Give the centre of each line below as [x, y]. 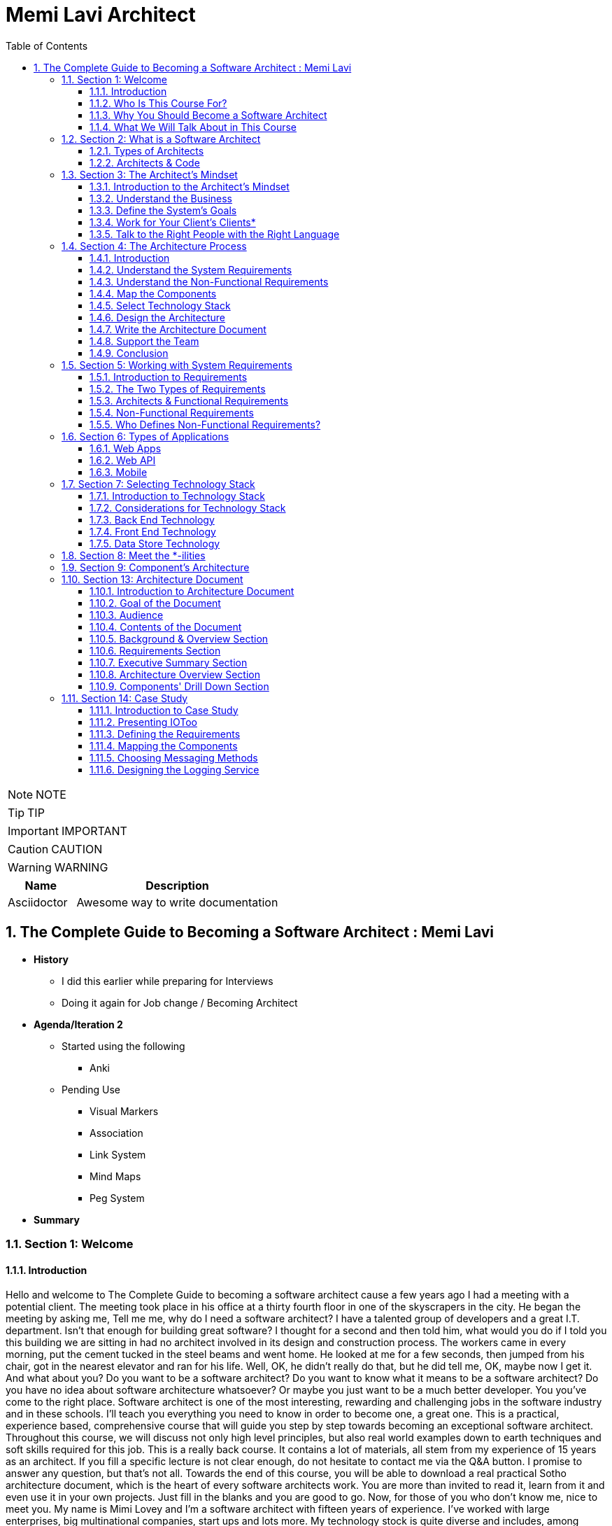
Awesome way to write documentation [177, 902]
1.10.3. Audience [127, 615]
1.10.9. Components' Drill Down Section [179, 686]
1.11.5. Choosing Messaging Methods [174, 757]
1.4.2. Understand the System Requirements [191, 269]
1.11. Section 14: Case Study [125, 698]
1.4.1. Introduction [130, 258]
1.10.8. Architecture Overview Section [175, 674]
